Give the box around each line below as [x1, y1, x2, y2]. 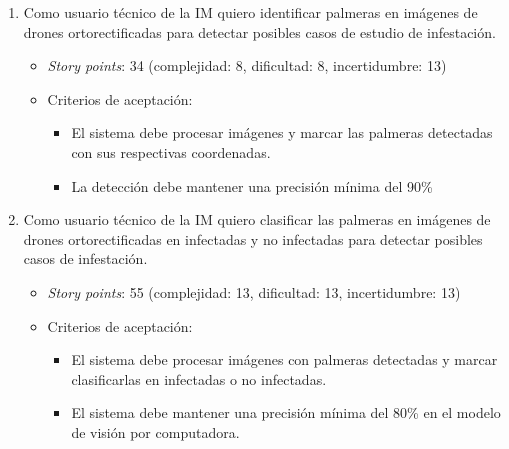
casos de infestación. [23, 248, 148, 269]
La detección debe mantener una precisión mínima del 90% [71, 175, 433, 196]
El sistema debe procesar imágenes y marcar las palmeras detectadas [71, 122, 493, 143]
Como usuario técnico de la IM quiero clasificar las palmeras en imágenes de [23, 209, 491, 230]
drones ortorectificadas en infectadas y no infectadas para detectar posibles [23, 228, 483, 249]
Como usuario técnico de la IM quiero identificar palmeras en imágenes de [23, 2, 478, 22]
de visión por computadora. [71, 421, 240, 442]
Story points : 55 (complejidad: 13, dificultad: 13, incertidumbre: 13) [47, 281, 461, 302]
